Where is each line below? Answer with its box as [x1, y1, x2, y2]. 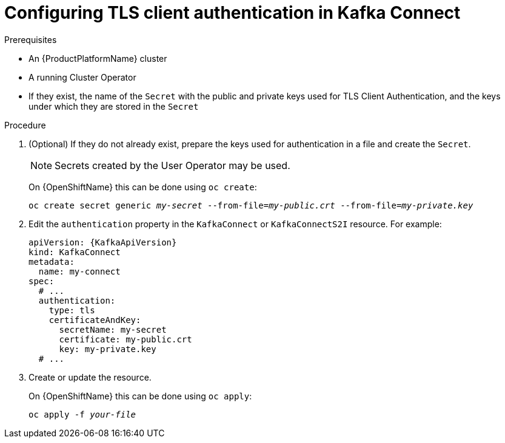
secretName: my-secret [59, 324, 167, 335]
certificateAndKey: [48, 315, 141, 325]
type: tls [48, 305, 95, 315]
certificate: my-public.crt [59, 334, 192, 344]
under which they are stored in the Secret [28, 101, 199, 112]
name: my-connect [38, 266, 121, 276]
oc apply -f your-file [28, 409, 136, 419]
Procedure [4, 119, 46, 130]
